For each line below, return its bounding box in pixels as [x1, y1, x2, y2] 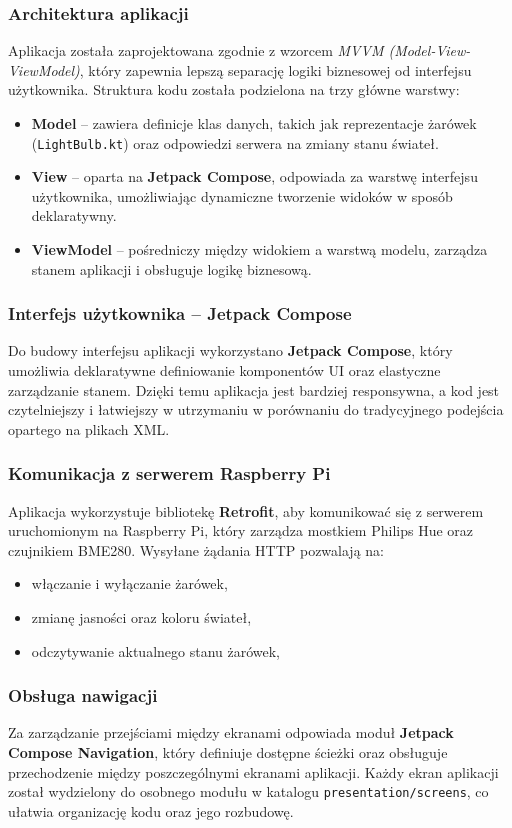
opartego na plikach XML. [8, 418, 170, 439]
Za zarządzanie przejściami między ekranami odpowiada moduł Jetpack [8, 722, 454, 743]
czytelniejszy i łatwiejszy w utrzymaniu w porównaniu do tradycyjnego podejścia [8, 399, 504, 420]
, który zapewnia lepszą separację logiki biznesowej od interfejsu [79, 59, 472, 80]
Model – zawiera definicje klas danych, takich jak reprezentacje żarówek [31, 113, 477, 133]
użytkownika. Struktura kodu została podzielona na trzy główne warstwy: [8, 79, 460, 100]
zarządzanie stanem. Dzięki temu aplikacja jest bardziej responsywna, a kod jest [8, 379, 500, 400]
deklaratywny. [31, 205, 117, 226]
